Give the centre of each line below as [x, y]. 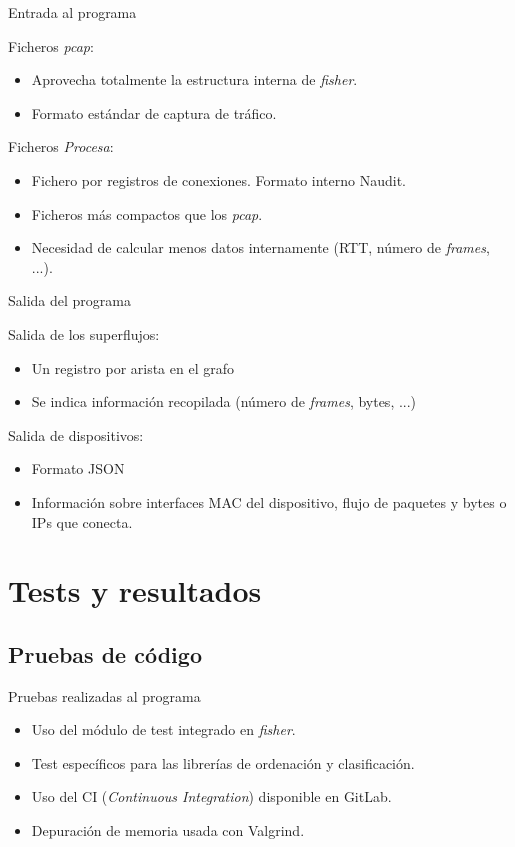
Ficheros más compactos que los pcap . [147, 213]
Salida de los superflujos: [84, 333]
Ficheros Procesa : [61, 146]
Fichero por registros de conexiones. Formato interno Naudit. [219, 179]
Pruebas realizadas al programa [104, 695]
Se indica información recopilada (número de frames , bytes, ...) [224, 401]
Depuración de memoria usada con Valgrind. [168, 830]
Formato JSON [78, 468]
